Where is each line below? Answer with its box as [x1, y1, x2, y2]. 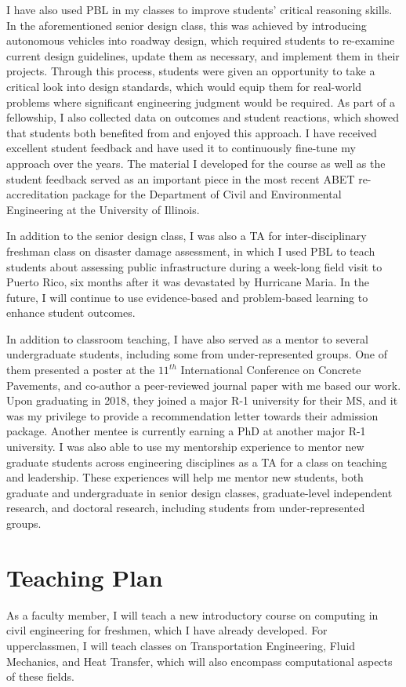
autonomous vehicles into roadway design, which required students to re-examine [6, 32, 395, 49]
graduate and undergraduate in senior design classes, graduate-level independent [6, 484, 393, 500]
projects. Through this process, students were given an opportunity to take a [6, 63, 375, 79]
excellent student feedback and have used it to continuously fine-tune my [6, 140, 356, 156]
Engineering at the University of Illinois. [6, 201, 200, 217]
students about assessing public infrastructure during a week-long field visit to [6, 258, 382, 274]
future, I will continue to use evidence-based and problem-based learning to [6, 289, 368, 305]
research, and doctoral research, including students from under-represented [6, 500, 365, 516]
